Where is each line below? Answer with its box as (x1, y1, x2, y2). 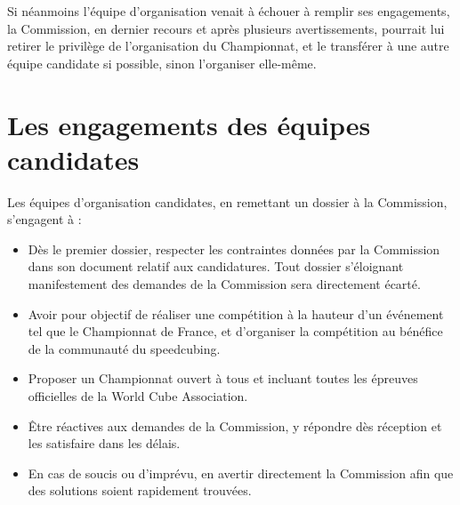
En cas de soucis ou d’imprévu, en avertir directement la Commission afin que (28, 463, 454, 482)
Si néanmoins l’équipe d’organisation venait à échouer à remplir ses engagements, (7, 2, 450, 20)
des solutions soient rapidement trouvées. (28, 481, 252, 500)
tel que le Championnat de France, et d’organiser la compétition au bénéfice (28, 322, 443, 341)
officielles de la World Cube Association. (28, 387, 248, 405)
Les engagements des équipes (7, 106, 371, 142)
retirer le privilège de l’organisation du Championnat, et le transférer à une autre (7, 36, 449, 55)
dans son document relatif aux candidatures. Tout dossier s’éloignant (28, 257, 404, 276)
